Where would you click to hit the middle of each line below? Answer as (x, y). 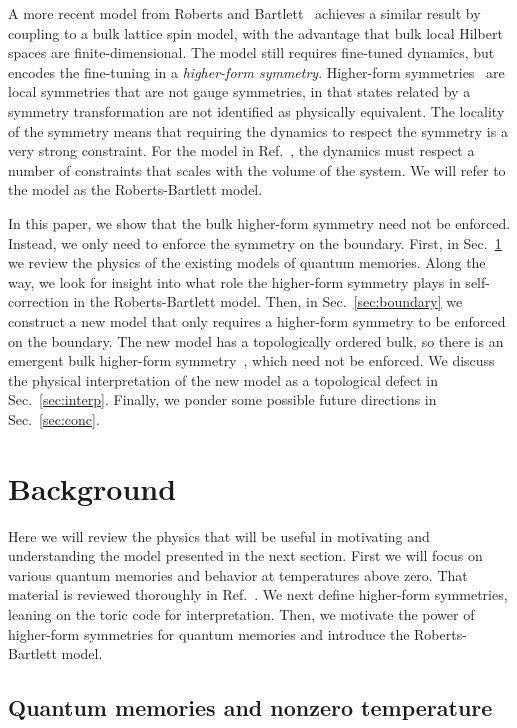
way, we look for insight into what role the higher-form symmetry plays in (234, 281)
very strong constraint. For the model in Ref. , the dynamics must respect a (241, 150)
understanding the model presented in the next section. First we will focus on (245, 555)
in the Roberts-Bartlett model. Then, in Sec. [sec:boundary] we (268, 301)
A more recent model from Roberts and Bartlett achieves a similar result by (244, 13)
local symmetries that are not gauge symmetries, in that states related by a (239, 91)
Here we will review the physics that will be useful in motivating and (219, 535)
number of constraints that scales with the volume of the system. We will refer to (257, 169)
